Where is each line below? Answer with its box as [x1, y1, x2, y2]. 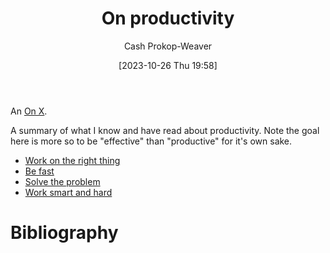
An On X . [10, 105, 48, 117]
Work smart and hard [24, 186, 113, 198]
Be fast [24, 165, 55, 177]
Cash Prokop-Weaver [123, 40, 213, 52]
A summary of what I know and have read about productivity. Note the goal [10, 124, 320, 136]
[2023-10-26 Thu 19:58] [118, 59, 218, 71]
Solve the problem [24, 175, 101, 187]
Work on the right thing [24, 154, 121, 166]
